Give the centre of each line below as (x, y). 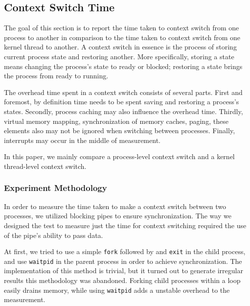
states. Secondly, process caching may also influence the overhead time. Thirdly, (124, 111)
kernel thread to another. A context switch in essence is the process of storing (120, 47)
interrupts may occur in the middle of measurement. (82, 140)
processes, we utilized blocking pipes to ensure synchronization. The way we (118, 216)
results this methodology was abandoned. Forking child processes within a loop (122, 280)
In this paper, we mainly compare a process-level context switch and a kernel (119, 156)
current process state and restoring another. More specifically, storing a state (119, 56)
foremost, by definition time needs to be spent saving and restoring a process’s (122, 102)
